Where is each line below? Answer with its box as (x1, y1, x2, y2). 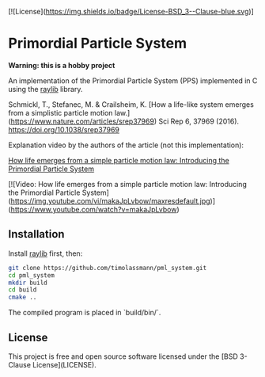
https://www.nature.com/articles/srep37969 (10, 116, 154, 126)
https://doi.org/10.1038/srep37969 (8, 124, 120, 134)
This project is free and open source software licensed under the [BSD (8, 352, 239, 361)
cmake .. (8, 293, 37, 302)
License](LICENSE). (32, 360, 97, 369)
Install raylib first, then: (8, 249, 83, 258)
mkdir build (8, 279, 47, 287)
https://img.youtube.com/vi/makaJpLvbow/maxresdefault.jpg (10, 196, 211, 205)
